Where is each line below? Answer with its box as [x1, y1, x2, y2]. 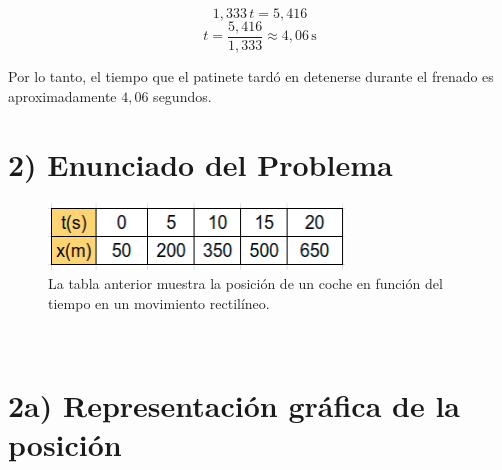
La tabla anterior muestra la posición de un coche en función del [48, 273, 443, 294]
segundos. [153, 85, 212, 106]
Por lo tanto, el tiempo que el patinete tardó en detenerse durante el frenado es [8, 66, 494, 87]
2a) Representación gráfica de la [8, 385, 460, 426]
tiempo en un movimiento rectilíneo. [48, 292, 270, 313]
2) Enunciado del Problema [8, 144, 393, 185]
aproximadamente [8, 85, 117, 106]
